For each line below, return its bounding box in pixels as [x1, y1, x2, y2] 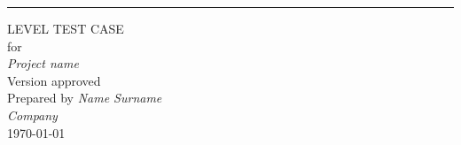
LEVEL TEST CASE [7, 19, 124, 37]
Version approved [7, 71, 101, 89]
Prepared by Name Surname [7, 88, 162, 107]
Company [7, 105, 58, 124]
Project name [7, 54, 79, 72]
